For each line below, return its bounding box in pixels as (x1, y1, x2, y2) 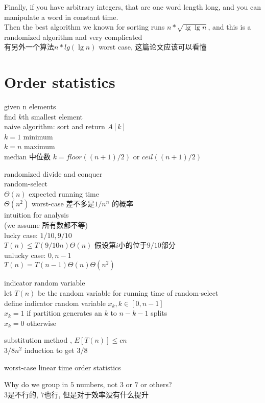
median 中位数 (4, 151, 51, 162)
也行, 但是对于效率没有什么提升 (44, 389, 149, 399)
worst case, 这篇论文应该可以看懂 (99, 41, 207, 52)
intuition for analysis (4, 209, 69, 220)
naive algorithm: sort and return (4, 121, 105, 132)
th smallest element (22, 111, 83, 122)
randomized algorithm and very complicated (4, 31, 142, 42)
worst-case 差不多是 (31, 198, 95, 209)
